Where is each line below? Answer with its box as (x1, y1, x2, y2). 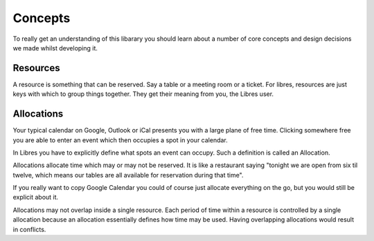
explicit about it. (12, 193, 59, 202)
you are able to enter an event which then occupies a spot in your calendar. (12, 135, 228, 144)
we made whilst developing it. (12, 44, 98, 52)
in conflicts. (12, 225, 46, 233)
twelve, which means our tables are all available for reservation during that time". (12, 171, 244, 179)
